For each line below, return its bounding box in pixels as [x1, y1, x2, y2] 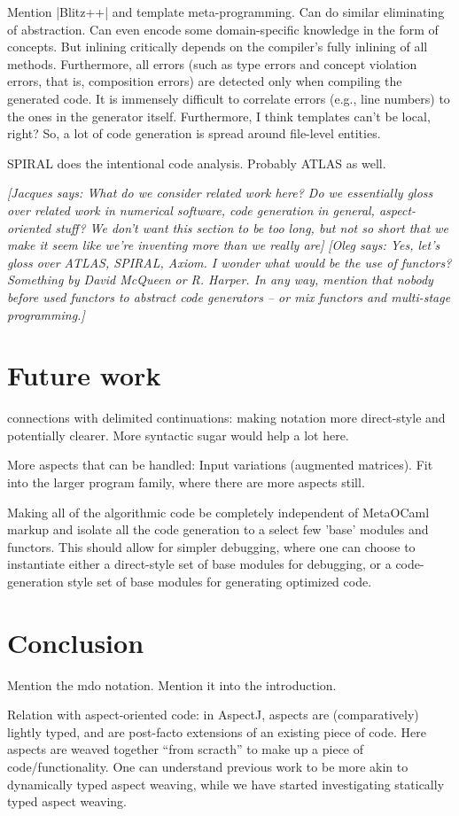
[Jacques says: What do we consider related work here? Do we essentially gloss [7, 183, 433, 202]
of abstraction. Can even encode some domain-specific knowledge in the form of [7, 19, 439, 38]
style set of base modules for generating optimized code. [67, 571, 372, 590]
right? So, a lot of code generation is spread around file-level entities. [7, 124, 381, 143]
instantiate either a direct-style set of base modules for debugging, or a [7, 555, 392, 573]
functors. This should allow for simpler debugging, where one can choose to [7, 537, 416, 556]
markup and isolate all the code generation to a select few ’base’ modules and [7, 520, 429, 539]
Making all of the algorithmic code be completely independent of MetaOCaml [7, 502, 430, 521]
